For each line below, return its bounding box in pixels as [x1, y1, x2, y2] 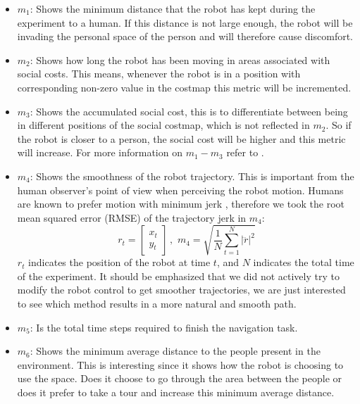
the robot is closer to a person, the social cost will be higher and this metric [17, 131, 346, 146]
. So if [325, 118, 352, 132]
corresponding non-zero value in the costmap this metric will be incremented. [17, 80, 352, 94]
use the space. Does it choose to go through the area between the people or [17, 371, 342, 386]
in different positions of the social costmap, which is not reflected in [17, 118, 310, 132]
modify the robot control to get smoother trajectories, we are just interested [17, 282, 346, 297]
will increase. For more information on [17, 145, 182, 160]
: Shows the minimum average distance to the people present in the [30, 343, 321, 358]
